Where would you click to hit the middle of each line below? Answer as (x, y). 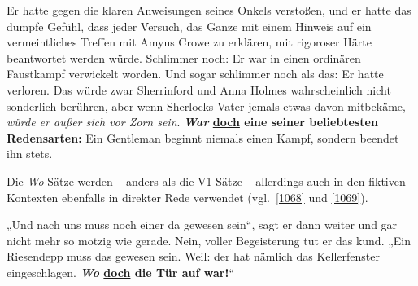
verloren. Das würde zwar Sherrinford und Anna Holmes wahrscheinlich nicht (199, 89)
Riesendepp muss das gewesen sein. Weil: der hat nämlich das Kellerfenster (193, 256)
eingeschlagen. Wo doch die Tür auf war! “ (120, 272)
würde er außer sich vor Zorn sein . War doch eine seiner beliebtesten (192, 122)
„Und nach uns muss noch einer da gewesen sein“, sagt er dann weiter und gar (202, 224)
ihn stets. (30, 154)
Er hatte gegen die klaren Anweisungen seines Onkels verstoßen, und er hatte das (209, 10)
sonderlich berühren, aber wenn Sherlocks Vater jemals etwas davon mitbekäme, (206, 106)
